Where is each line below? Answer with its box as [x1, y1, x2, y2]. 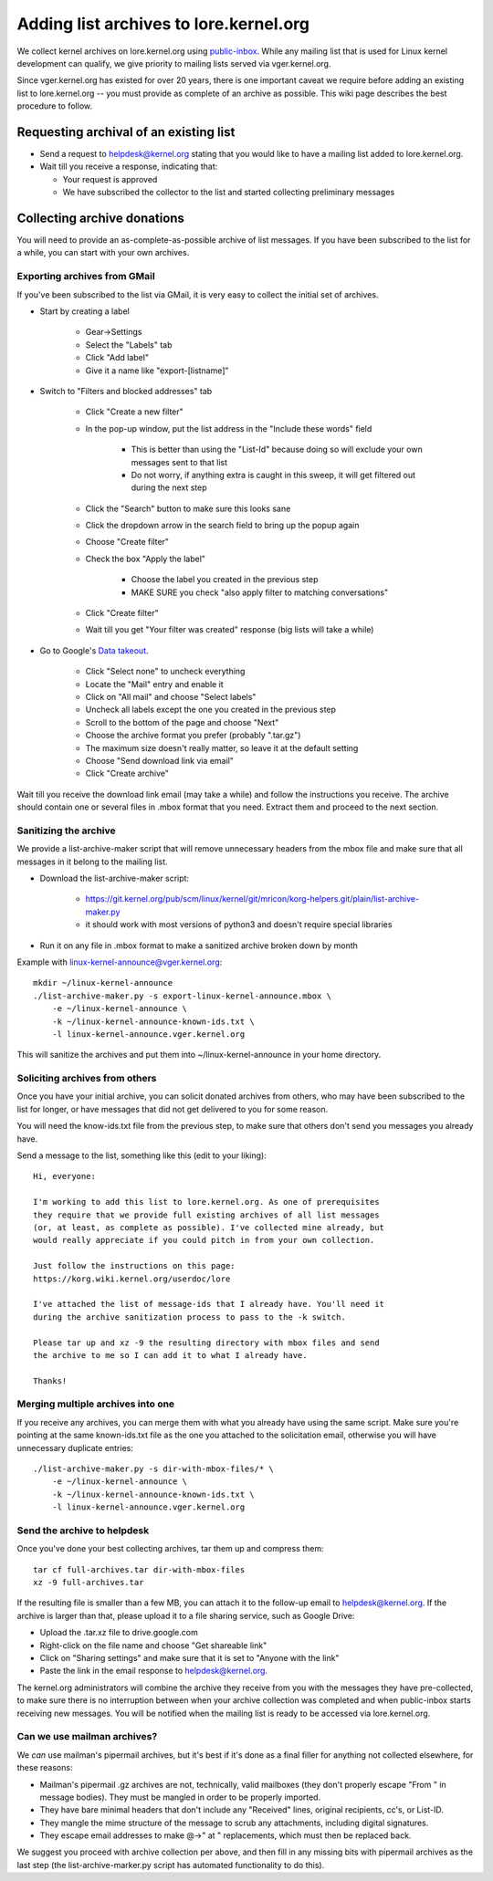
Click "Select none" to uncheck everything [85, 666, 246, 677]
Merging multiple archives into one [16, 1397, 175, 1410]
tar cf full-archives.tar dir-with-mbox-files [33, 1564, 246, 1574]
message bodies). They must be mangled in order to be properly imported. [39, 1792, 321, 1803]
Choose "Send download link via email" [85, 755, 235, 766]
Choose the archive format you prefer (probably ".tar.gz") [85, 730, 301, 741]
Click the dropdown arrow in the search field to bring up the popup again [85, 520, 360, 531]
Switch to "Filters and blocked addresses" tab [39, 385, 213, 396]
